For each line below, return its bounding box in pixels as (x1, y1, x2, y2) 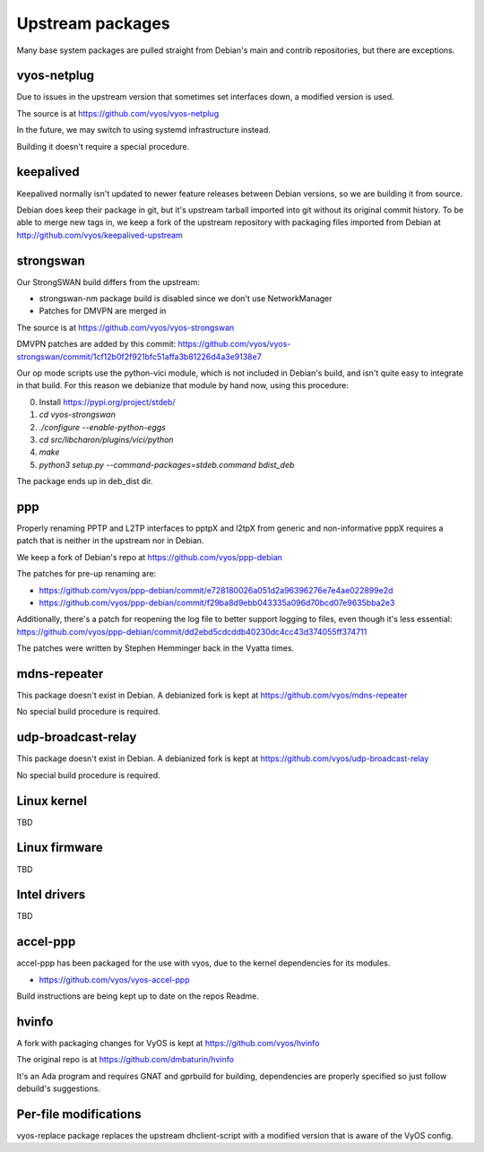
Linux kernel (16, 793, 88, 809)
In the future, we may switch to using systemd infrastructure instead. (16, 125, 271, 135)
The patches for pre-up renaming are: (16, 568, 157, 579)
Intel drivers (16, 888, 86, 903)
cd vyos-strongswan (39, 409, 116, 420)
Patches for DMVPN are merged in (39, 306, 167, 316)
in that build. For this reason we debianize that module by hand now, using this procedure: (16, 380, 349, 391)
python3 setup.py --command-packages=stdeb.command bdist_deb (39, 459, 295, 470)
